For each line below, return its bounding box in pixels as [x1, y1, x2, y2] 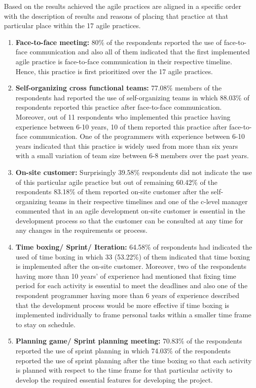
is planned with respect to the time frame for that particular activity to [15, 365, 232, 375]
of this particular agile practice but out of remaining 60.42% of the [15, 176, 218, 187]
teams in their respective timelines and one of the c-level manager [49, 196, 248, 206]
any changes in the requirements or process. [15, 225, 148, 235]
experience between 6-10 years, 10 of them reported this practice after [15, 121, 227, 131]
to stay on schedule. [15, 319, 75, 329]
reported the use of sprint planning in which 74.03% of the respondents [15, 345, 231, 355]
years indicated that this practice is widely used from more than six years [15, 140, 238, 151]
